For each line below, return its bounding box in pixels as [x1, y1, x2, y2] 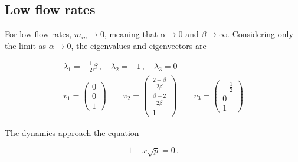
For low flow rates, [5, 28, 72, 40]
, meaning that [104, 28, 158, 40]
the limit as [5, 39, 47, 51]
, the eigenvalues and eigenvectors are [71, 39, 207, 51]
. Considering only [227, 28, 293, 40]
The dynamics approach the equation [5, 127, 139, 139]
